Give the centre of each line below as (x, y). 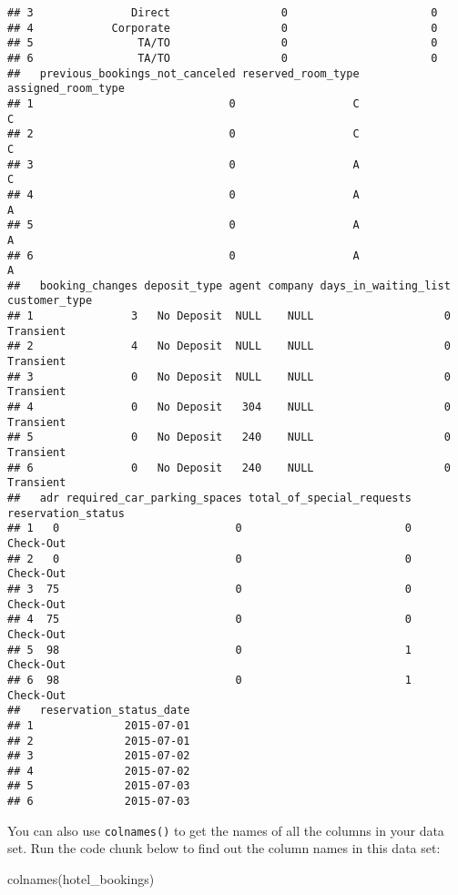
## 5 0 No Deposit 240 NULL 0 (229, 437)
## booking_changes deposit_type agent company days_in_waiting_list (229, 285)
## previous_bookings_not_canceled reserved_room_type (183, 73)
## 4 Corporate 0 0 (223, 28)
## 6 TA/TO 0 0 (223, 58)
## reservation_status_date (99, 711)
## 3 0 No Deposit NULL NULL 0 (229, 376)
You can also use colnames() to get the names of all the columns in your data (226, 830)
